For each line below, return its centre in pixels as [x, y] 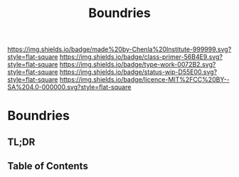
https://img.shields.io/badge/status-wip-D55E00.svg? [138, 72]
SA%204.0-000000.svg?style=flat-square [69, 87]
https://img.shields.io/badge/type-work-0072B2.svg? [138, 65]
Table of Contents [48, 166]
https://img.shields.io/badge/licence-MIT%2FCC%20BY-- [144, 80]
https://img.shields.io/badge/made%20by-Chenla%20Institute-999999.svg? [119, 49]
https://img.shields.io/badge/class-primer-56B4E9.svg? [141, 57]
